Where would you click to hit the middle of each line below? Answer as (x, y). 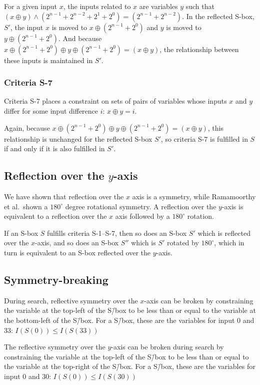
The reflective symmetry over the (55, 347)
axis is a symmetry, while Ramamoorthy (194, 196)
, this (215, 127)
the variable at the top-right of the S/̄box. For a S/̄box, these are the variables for (130, 366)
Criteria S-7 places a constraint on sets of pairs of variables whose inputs (115, 101)
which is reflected (224, 233)
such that (200, 6)
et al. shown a (26, 206)
